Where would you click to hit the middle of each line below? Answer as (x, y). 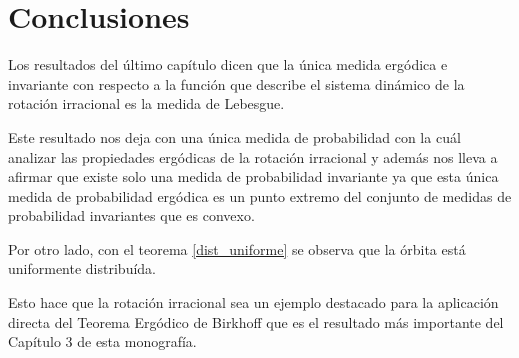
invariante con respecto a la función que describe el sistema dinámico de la (236, 83)
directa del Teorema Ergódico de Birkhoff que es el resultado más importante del (256, 321)
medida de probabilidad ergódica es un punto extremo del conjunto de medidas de (260, 195)
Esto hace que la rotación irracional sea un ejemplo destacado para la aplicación (253, 302)
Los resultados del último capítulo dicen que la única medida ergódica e (228, 64)
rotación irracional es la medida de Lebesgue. (146, 103)
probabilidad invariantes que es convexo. (131, 215)
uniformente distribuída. (82, 268)
